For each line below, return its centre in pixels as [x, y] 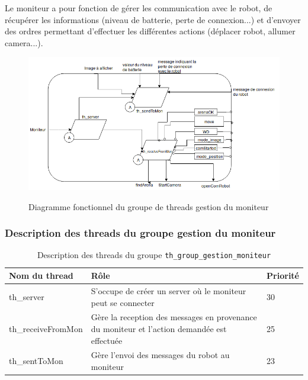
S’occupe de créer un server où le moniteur [169, 290]
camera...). [24, 42]
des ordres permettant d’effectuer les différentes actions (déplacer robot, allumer [150, 31]
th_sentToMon [36, 361]
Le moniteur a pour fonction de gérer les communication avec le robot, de [139, 8]
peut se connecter [123, 302]
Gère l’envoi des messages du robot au [160, 355]
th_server [27, 296]
